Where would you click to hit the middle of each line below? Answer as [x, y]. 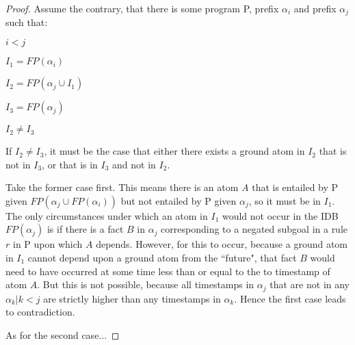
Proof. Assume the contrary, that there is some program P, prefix [142, 8]
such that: [27, 22]
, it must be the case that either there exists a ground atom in [174, 151]
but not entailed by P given [179, 200]
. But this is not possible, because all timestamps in [146, 284]
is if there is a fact [85, 229]
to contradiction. [40, 312]
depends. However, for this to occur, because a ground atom [222, 244]
